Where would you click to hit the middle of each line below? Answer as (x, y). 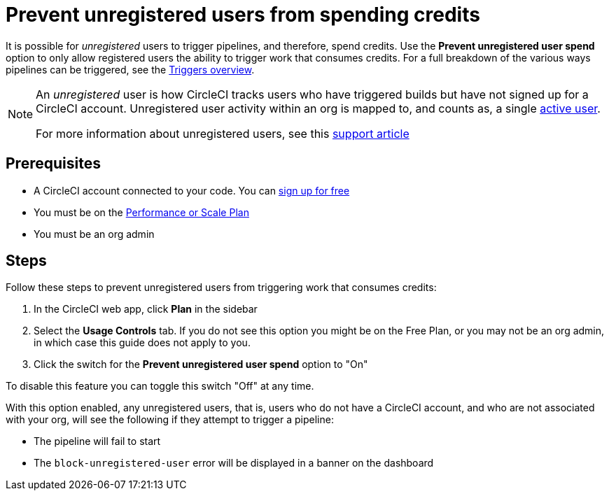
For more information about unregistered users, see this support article (223, 133)
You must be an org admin (94, 234)
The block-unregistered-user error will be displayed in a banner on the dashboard (234, 463)
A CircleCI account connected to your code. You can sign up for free (192, 190)
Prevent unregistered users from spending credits (243, 15)
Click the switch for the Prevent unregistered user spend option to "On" (201, 364)
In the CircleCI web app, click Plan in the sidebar (146, 309)
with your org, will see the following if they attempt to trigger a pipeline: (170, 420)
